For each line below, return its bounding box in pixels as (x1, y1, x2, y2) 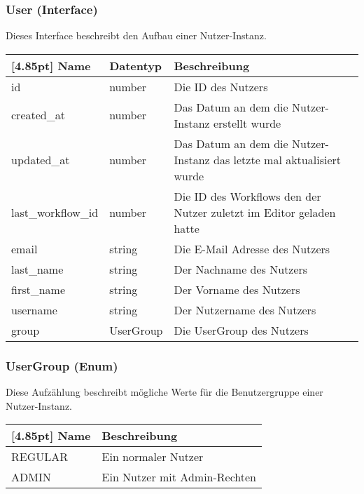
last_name (11, 260, 64, 277)
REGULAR (11, 448, 69, 465)
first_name (11, 281, 66, 298)
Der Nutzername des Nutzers (174, 301, 316, 318)
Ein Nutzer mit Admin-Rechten (101, 469, 257, 486)
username (11, 301, 57, 318)
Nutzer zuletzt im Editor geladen (174, 203, 336, 220)
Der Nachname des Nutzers (174, 260, 308, 277)
